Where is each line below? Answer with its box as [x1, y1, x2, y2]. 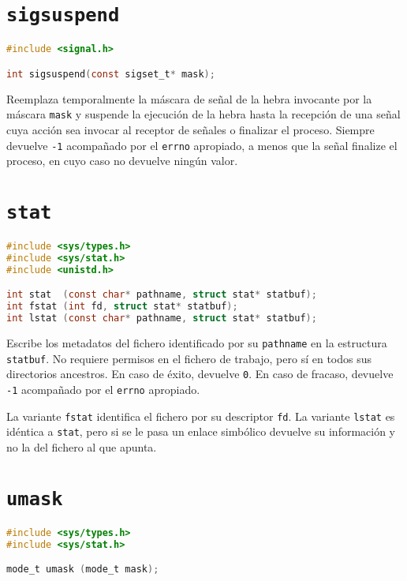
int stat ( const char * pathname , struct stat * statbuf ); [6, 289, 317, 301]
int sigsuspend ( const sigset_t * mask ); [6, 68, 215, 80]
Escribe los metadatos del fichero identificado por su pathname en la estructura [6, 334, 387, 350]
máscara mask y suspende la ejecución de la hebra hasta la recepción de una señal [6, 106, 401, 122]
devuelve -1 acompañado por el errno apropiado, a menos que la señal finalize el [6, 137, 398, 153]
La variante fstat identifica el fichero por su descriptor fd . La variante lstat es [6, 407, 395, 424]
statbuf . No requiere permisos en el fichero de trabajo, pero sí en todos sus [6, 350, 372, 366]
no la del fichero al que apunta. [6, 438, 157, 455]
